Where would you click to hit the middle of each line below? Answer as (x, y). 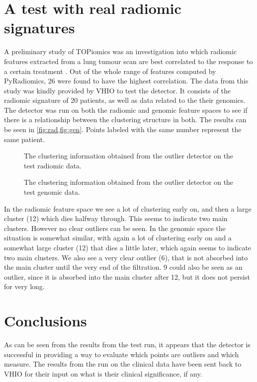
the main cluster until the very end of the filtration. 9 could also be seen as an (123, 267)
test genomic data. (52, 192)
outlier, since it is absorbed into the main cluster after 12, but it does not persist (127, 276)
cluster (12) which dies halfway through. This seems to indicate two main (116, 218)
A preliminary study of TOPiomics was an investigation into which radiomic (121, 51)
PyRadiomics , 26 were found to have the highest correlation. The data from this (126, 81)
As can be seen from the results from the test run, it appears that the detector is (127, 344)
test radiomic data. (53, 165)
